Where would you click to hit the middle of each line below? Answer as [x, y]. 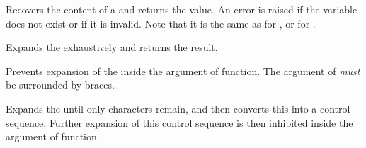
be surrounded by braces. [60, 85]
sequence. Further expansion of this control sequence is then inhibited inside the [179, 122]
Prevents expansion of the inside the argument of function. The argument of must [183, 70]
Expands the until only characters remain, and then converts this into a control [178, 108]
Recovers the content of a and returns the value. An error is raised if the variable [182, 9]
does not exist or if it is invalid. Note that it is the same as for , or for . [161, 23]
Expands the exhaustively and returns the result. [112, 47]
